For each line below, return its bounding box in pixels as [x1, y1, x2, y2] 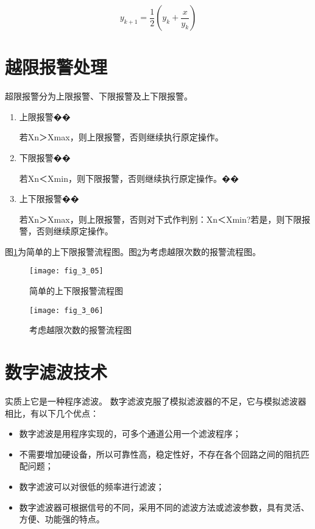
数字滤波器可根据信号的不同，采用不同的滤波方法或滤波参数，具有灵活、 [19, 500, 310, 513]
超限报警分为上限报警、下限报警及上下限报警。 [5, 90, 193, 103]
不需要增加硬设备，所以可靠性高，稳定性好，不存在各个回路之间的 [19, 447, 284, 460]
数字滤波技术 [5, 359, 108, 384]
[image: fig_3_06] [29, 306, 104, 315]
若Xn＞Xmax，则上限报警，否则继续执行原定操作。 [19, 131, 224, 143]
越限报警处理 [5, 54, 108, 79]
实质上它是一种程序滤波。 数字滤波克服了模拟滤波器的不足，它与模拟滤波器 [5, 395, 306, 408]
